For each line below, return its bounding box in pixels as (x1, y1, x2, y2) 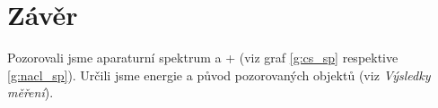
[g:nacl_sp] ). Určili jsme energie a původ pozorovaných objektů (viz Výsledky (7, 65, 431, 84)
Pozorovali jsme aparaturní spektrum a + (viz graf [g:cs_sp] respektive (7, 48, 399, 67)
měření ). (7, 83, 54, 102)
